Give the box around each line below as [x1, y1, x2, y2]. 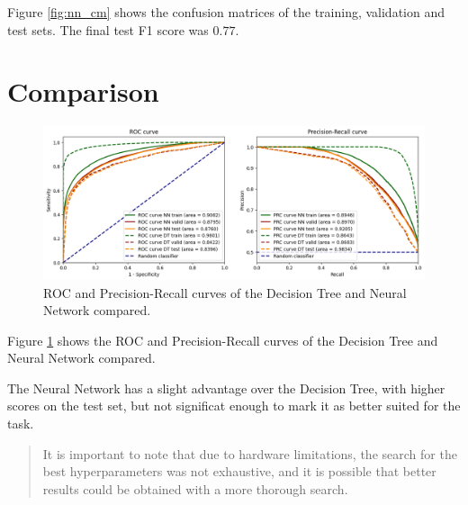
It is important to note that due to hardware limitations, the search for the [42, 444, 457, 463]
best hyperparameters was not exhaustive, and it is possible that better [42, 462, 436, 481]
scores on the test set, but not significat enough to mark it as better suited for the [7, 396, 461, 415]
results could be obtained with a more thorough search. [42, 479, 348, 498]
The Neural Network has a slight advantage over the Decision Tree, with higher [7, 378, 445, 397]
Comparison [7, 73, 159, 110]
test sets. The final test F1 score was [7, 20, 209, 39]
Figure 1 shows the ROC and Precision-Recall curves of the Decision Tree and [7, 330, 438, 349]
